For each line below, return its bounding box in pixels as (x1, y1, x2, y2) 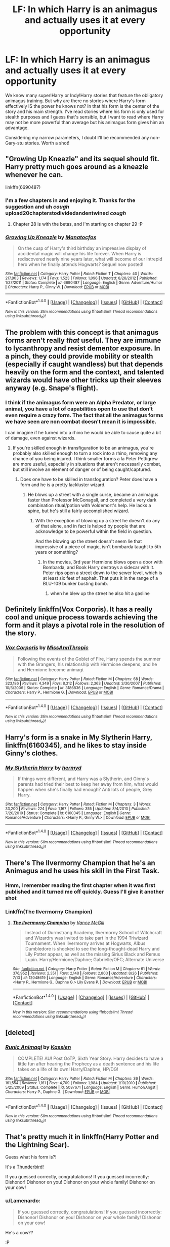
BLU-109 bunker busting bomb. (42, 581, 108, 587)
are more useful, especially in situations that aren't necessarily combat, (12, 461, 161, 467)
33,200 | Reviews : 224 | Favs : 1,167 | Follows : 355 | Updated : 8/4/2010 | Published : (5, 806, 150, 812)
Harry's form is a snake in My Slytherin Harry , (5, 733, 153, 742)
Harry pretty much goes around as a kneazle (5, 163, 149, 171)
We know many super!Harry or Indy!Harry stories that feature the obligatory (5, 92, 163, 98)
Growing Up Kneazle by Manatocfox (5, 233, 97, 241)
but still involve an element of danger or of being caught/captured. (12, 466, 152, 472)
